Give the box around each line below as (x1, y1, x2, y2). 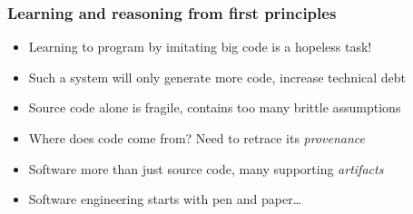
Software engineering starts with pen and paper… (28, 190, 302, 209)
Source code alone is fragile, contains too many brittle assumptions (28, 98, 401, 117)
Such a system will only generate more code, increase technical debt (28, 67, 407, 86)
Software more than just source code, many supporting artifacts (28, 159, 384, 178)
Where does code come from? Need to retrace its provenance (28, 129, 366, 147)
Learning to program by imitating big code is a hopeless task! (28, 37, 372, 56)
